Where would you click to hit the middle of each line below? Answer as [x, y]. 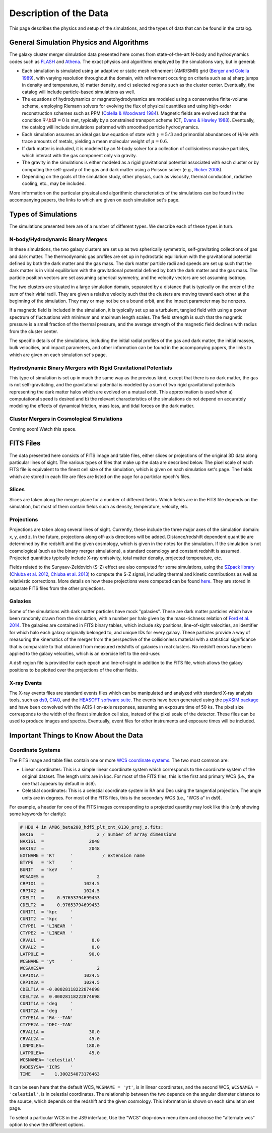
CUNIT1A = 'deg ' [47, 1004]
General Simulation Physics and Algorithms [79, 43]
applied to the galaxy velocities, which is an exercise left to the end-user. [85, 653]
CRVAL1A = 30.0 [60, 1032]
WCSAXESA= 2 [60, 968]
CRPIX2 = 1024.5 [60, 891]
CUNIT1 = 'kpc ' [47, 912]
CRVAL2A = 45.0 [60, 1039]
